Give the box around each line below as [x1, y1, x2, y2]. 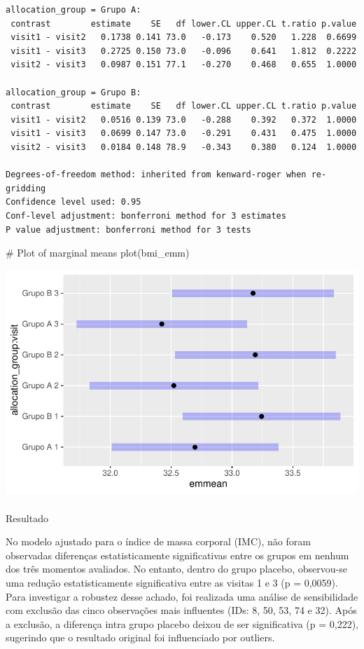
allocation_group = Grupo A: [6, 5, 141, 15]
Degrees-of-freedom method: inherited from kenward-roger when [6, 170, 307, 180]
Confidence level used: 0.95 [6, 197, 141, 207]
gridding [6, 183, 46, 193]
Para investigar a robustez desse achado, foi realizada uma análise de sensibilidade [6, 589, 358, 603]
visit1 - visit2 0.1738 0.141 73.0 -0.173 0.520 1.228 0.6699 [10, 32, 357, 43]
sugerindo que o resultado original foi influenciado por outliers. [6, 630, 275, 645]
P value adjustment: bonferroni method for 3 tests [6, 224, 251, 235]
